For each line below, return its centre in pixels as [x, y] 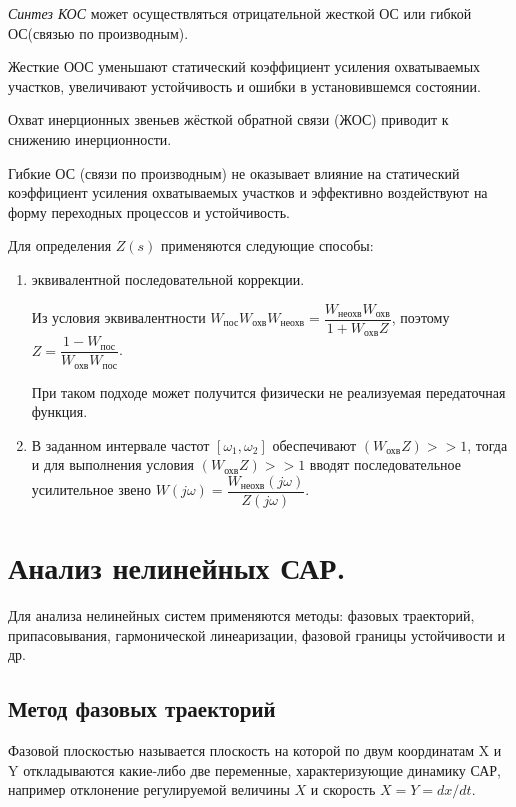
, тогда [487, 444]
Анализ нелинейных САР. [177, 567]
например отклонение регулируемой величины [149, 789]
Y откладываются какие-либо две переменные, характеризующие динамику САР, [254, 769]
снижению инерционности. [90, 138]
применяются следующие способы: [267, 245]
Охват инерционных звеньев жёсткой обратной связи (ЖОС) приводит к [228, 119]
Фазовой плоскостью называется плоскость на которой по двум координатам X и [255, 750]
